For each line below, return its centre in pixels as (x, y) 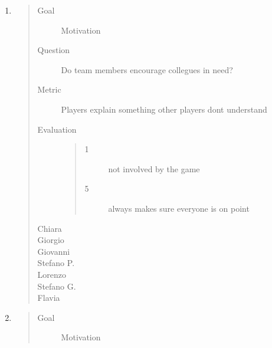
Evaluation (57, 129)
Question (54, 50)
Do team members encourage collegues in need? (147, 69)
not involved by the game (154, 168)
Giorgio (51, 240)
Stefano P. (56, 263)
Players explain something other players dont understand (164, 109)
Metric (49, 89)
